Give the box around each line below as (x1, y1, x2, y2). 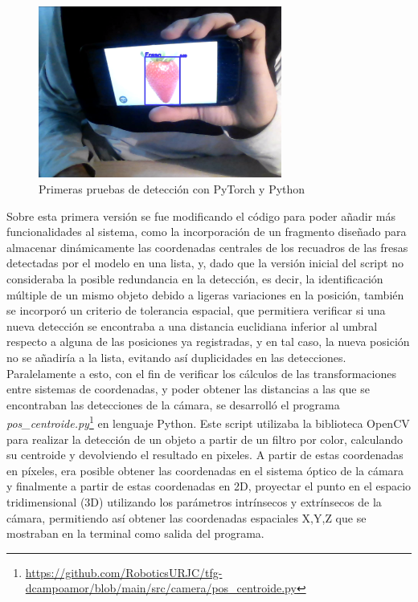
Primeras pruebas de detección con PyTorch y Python (39, 181, 305, 197)
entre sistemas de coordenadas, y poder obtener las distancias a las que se (6, 380, 370, 397)
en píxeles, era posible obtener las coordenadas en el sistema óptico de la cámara (6, 462, 404, 478)
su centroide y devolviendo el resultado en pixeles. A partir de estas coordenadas (6, 446, 404, 463)
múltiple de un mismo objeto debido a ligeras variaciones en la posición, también (6, 286, 404, 303)
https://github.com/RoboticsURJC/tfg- (25, 563, 223, 580)
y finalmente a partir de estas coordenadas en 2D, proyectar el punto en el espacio (6, 478, 412, 494)
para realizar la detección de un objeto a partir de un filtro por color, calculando (6, 430, 404, 447)
